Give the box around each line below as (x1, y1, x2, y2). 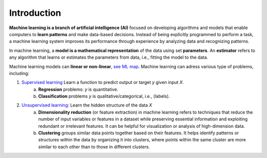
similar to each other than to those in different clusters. (38, 144, 150, 150)
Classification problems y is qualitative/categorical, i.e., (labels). (38, 93, 170, 99)
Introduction (9, 7, 61, 18)
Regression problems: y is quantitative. (38, 86, 119, 92)
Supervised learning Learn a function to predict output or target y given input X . (21, 79, 184, 85)
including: (9, 70, 30, 76)
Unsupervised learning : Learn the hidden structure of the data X (21, 102, 152, 108)
